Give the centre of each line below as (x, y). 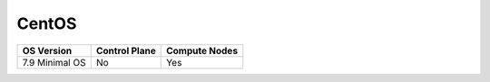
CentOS (47, 23)
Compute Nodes (202, 50)
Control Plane (126, 50)
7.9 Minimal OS (54, 62)
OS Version (47, 50)
